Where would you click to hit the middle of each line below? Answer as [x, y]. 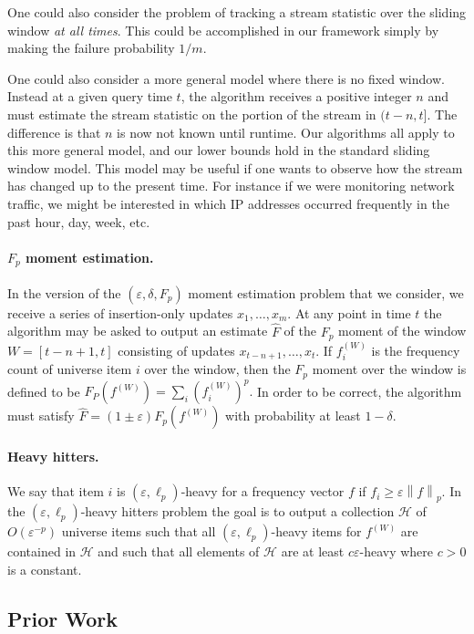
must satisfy [41, 416]
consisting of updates [176, 350]
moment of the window [402, 331]
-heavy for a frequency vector [263, 491]
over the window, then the [217, 369]
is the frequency [416, 350]
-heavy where [396, 551]
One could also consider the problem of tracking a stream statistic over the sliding [237, 12]
